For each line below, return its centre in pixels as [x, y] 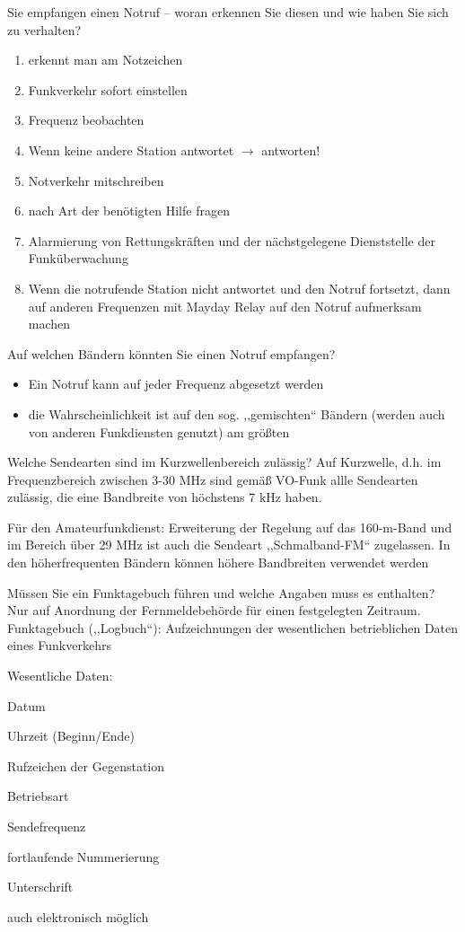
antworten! [291, 149]
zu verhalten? [44, 29]
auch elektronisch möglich [78, 916]
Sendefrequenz [47, 826]
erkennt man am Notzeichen [105, 60]
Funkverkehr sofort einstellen [108, 89]
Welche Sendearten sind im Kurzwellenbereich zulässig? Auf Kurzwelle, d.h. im [224, 462]
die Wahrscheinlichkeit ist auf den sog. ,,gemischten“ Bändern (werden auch [237, 413]
